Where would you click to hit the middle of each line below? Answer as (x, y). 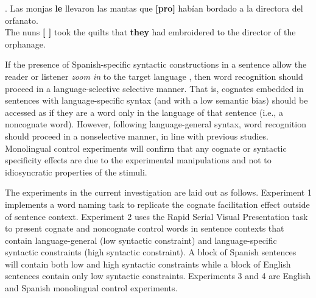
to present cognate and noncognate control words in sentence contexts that (145, 228)
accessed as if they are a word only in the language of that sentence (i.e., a (144, 112)
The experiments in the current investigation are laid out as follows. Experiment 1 (158, 192)
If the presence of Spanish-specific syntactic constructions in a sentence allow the (156, 64)
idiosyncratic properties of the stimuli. (76, 172)
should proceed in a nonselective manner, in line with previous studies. (137, 136)
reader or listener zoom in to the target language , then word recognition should (154, 76)
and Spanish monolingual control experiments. (91, 288)
